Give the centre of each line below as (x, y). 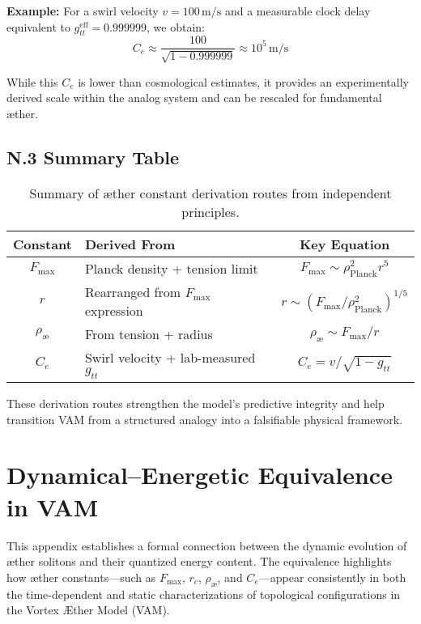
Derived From (130, 244)
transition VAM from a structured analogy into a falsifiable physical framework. (205, 419)
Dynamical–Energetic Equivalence (200, 475)
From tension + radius (149, 333)
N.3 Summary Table (93, 157)
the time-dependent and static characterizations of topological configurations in (204, 594)
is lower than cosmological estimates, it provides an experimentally (243, 81)
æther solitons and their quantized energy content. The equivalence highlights (199, 561)
